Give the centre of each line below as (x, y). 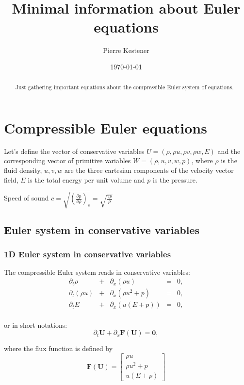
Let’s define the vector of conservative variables (74, 151)
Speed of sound (26, 198)
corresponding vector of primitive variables (67, 160)
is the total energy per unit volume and (86, 179)
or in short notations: (36, 325)
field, (11, 179)
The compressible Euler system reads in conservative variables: (97, 272)
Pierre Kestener (126, 50)
